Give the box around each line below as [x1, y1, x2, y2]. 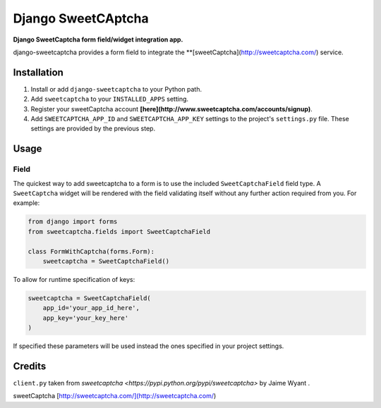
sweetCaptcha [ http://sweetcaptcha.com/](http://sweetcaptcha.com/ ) [13, 392, 217, 400]
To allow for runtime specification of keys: [13, 275, 135, 283]
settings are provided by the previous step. [30, 124, 155, 133]
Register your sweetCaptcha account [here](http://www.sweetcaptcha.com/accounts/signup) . [30, 104, 313, 113]
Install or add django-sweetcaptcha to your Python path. [30, 85, 202, 93]
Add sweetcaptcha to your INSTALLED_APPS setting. [30, 95, 189, 104]
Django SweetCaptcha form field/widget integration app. [13, 35, 183, 44]
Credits [13, 360, 47, 372]
